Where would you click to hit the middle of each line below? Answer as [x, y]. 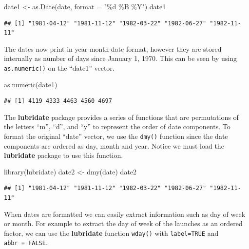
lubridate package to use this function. [64, 155]
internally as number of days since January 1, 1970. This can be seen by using [120, 58]
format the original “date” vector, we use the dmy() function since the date [116, 136]
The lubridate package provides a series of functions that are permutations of [121, 117]
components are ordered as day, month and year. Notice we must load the [114, 145]
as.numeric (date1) [31, 84]
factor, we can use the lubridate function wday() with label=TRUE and [111, 233]
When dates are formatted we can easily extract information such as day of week [125, 214]
